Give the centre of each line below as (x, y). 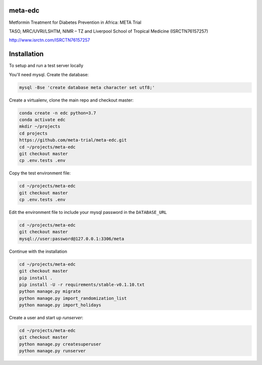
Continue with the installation (38, 251)
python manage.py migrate (50, 291)
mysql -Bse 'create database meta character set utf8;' (87, 87)
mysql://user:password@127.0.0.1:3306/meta (72, 239)
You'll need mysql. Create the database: (49, 74)
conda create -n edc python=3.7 (58, 113)
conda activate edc (42, 120)
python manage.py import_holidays (60, 305)
